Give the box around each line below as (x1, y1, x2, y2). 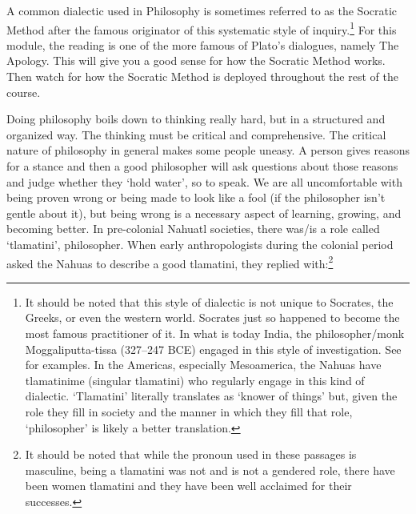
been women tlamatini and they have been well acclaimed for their (25, 477, 352, 494)
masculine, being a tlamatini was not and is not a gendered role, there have (25, 461, 395, 478)
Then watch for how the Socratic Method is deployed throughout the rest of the (6, 68, 398, 85)
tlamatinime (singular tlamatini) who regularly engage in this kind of (25, 371, 365, 388)
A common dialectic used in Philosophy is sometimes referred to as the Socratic (6, 2, 398, 18)
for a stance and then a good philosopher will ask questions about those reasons (6, 158, 398, 174)
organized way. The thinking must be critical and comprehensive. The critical (6, 126, 386, 143)
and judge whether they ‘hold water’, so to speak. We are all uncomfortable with (6, 173, 402, 190)
